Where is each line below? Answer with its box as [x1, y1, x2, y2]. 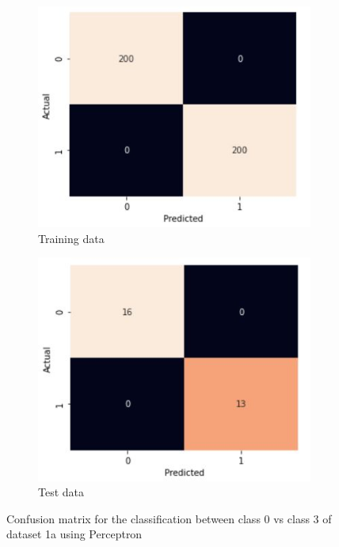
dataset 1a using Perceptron [6, 526, 143, 542]
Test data [38, 484, 85, 500]
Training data [38, 230, 105, 246]
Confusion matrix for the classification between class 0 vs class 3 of [6, 510, 332, 526]
